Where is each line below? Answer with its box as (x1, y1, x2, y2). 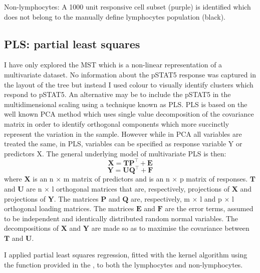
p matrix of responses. (179, 173, 248, 184)
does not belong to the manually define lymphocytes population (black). (4, 11, 225, 22)
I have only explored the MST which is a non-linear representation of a (4, 59, 222, 70)
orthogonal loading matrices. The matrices (4, 203, 134, 214)
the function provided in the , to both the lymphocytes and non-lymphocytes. (4, 259, 243, 270)
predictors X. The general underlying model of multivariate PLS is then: (4, 148, 226, 158)
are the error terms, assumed (165, 203, 253, 214)
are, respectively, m (130, 193, 190, 204)
